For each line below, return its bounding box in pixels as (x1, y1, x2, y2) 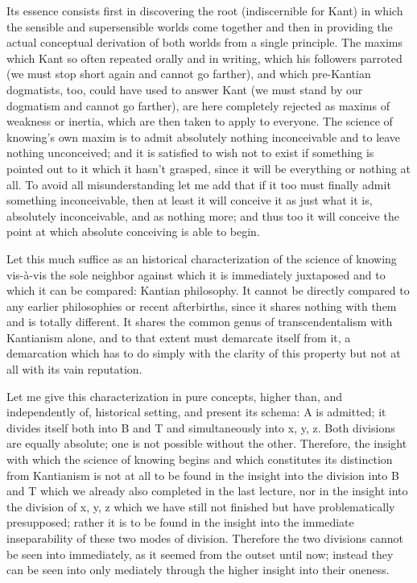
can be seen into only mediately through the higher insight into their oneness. (6, 561, 390, 578)
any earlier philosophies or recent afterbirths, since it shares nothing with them (6, 297, 397, 314)
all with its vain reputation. (6, 361, 142, 378)
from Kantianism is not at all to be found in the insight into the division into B (6, 466, 399, 483)
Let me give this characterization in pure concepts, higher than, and (6, 387, 343, 404)
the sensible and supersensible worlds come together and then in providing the (6, 18, 393, 35)
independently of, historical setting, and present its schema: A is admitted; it (6, 403, 386, 420)
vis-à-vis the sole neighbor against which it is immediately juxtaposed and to (6, 266, 386, 283)
